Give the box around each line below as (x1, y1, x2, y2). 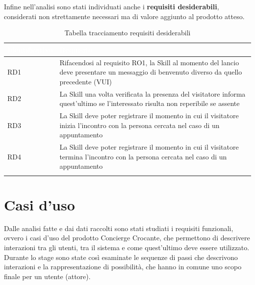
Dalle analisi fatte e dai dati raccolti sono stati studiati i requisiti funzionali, (4, 223, 233, 233)
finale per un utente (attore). (4, 271, 91, 281)
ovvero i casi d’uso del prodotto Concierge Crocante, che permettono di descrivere (4, 233, 250, 243)
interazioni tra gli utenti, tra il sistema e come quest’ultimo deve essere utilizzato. (4, 242, 250, 252)
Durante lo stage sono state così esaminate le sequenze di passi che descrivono (4, 252, 238, 262)
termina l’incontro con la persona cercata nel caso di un (59, 151, 227, 161)
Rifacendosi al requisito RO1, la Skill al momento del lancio (59, 57, 239, 67)
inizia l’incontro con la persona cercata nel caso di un (59, 120, 220, 130)
